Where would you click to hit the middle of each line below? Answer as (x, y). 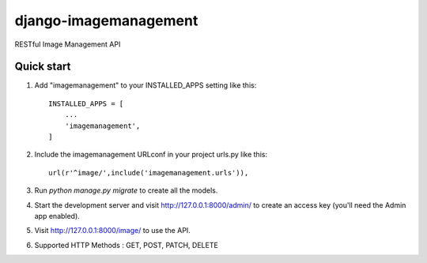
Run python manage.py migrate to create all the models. (126, 190)
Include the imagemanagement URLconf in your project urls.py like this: (151, 155)
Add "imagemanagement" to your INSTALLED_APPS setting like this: (145, 85)
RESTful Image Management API (68, 44)
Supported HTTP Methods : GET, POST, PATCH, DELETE (127, 245)
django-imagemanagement (106, 21)
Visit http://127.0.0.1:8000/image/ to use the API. (113, 231)
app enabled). (57, 216)
